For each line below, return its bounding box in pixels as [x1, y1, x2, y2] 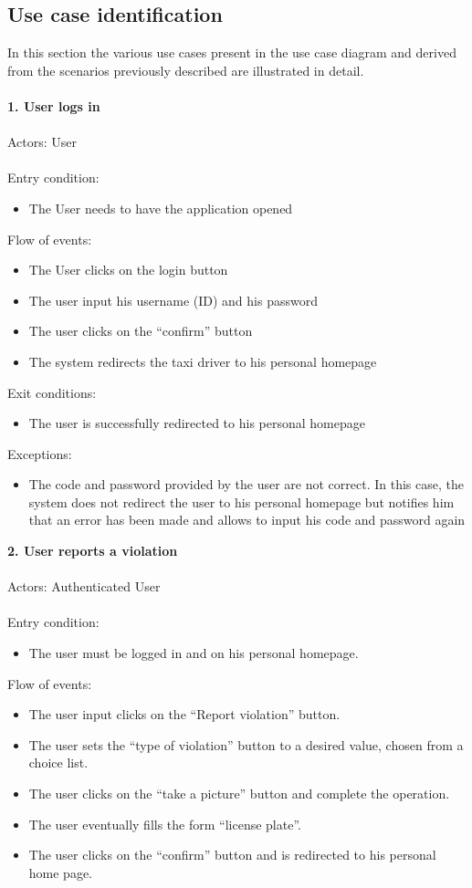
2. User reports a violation [7, 541, 178, 560]
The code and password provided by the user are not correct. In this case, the [28, 475, 464, 494]
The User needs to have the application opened [28, 198, 293, 217]
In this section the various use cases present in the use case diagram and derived [7, 43, 456, 62]
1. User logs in [7, 96, 100, 115]
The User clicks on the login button [28, 260, 228, 279]
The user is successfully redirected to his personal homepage [28, 413, 365, 433]
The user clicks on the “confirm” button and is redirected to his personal [28, 845, 436, 864]
